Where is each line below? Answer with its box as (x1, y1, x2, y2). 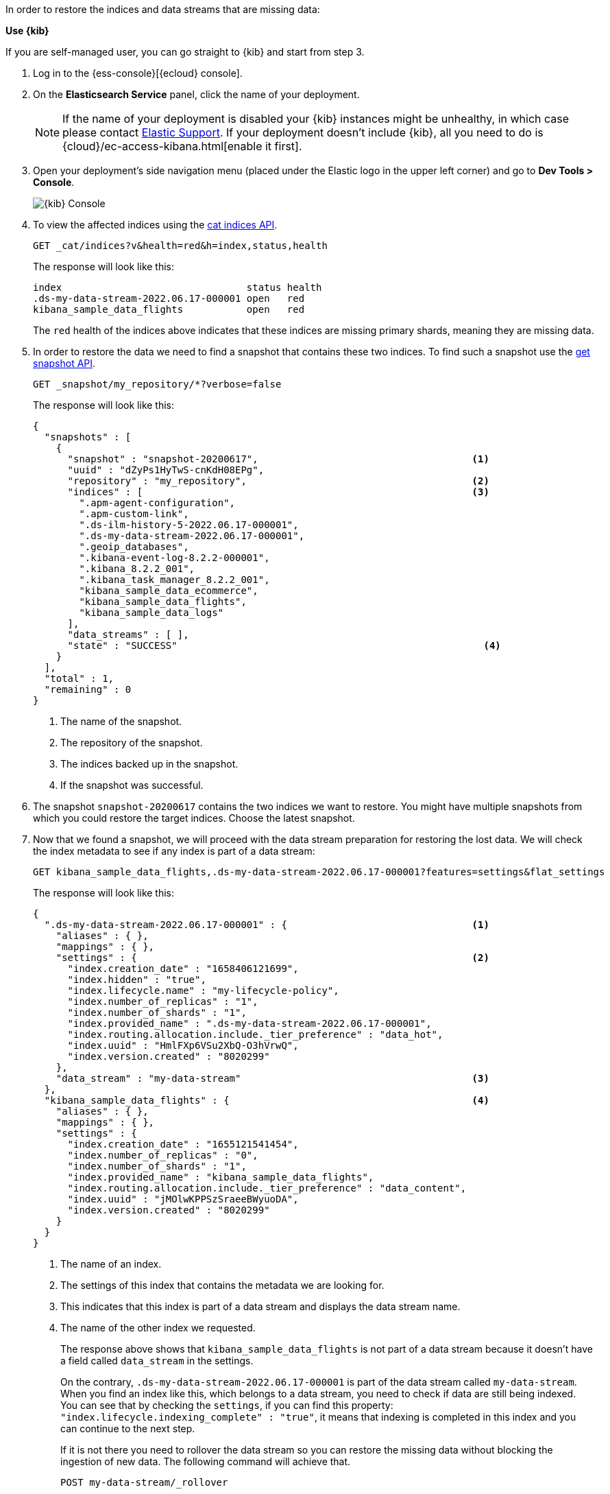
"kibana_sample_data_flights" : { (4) (44, 1095, 489, 1106)
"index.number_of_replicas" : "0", (67, 1150, 258, 1161)
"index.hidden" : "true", (67, 974, 206, 985)
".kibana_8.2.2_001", (79, 563, 195, 574)
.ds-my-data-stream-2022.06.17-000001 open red (33, 293, 305, 304)
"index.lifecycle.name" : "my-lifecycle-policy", (67, 985, 339, 996)
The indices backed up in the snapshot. (60, 758, 239, 770)
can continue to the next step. (60, 1423, 195, 1434)
